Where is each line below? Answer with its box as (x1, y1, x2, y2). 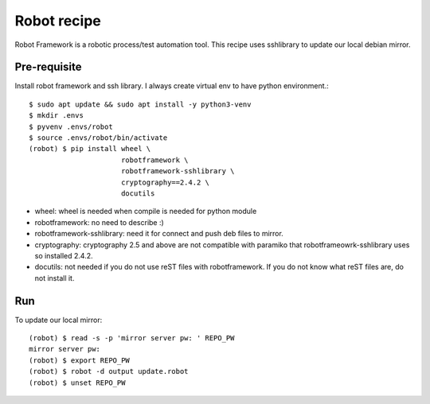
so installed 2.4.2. (34, 251, 93, 260)
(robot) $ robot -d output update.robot (29, 367, 189, 376)
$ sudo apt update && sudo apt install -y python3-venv (29, 99, 252, 109)
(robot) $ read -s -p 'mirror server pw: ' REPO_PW (29, 334, 235, 342)
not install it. (34, 273, 75, 282)
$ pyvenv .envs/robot (29, 122, 113, 131)
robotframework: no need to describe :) (34, 217, 165, 227)
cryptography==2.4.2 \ (120, 177, 210, 187)
